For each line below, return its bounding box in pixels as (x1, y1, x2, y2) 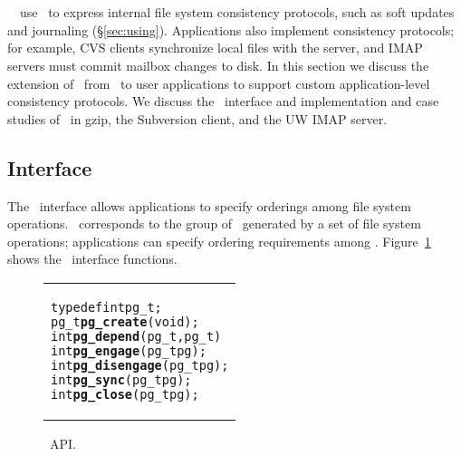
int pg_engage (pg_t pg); (51, 343, 206, 358)
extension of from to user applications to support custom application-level (7, 73, 430, 92)
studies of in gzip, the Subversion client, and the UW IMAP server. (7, 109, 388, 128)
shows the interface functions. (7, 249, 178, 268)
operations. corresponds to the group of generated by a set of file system (7, 214, 421, 233)
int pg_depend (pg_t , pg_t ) (51, 328, 222, 344)
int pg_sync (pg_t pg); (51, 372, 192, 387)
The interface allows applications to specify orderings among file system (7, 196, 411, 215)
